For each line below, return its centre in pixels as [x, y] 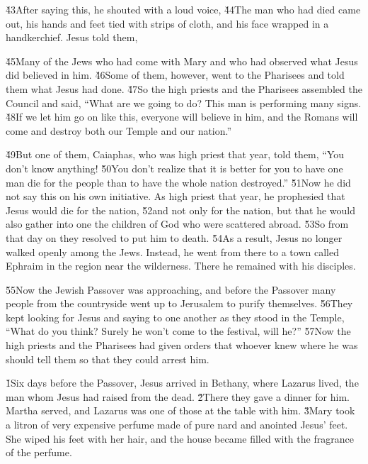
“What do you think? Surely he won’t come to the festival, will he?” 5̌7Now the [178, 331]
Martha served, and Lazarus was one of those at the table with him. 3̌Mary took [180, 410]
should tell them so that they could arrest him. [108, 359]
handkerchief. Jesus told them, [72, 37]
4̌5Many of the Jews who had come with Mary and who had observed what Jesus [182, 61]
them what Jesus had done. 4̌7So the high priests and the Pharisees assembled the [184, 88]
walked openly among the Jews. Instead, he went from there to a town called [172, 252]
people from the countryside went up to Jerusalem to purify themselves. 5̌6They [179, 303]
